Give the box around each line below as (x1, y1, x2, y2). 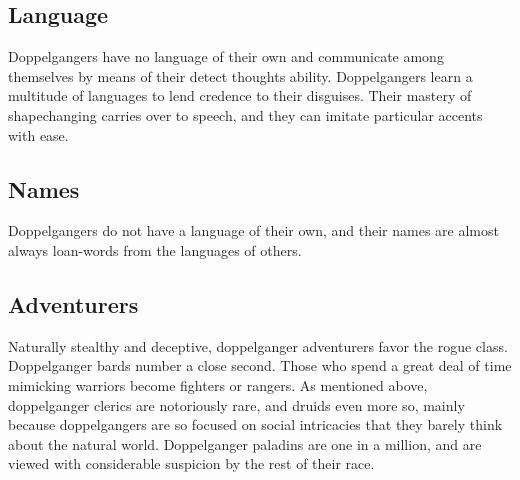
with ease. (8, 124, 69, 145)
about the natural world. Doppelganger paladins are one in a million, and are (8, 433, 482, 454)
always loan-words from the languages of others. (8, 239, 302, 260)
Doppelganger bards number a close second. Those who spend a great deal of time (8, 355, 512, 376)
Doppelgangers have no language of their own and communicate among (8, 46, 444, 67)
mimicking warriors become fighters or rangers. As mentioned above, (8, 374, 428, 395)
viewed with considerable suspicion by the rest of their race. (8, 453, 375, 474)
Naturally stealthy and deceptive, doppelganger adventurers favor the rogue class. (8, 335, 508, 356)
